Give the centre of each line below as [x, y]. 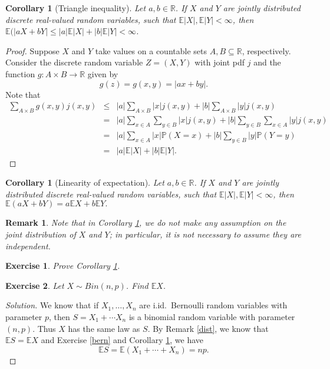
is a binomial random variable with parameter [212, 317]
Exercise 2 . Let [35, 285]
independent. [28, 246]
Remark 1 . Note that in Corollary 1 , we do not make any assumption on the [146, 223]
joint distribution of [41, 234]
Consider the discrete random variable [74, 62]
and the [267, 62]
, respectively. [266, 50]
